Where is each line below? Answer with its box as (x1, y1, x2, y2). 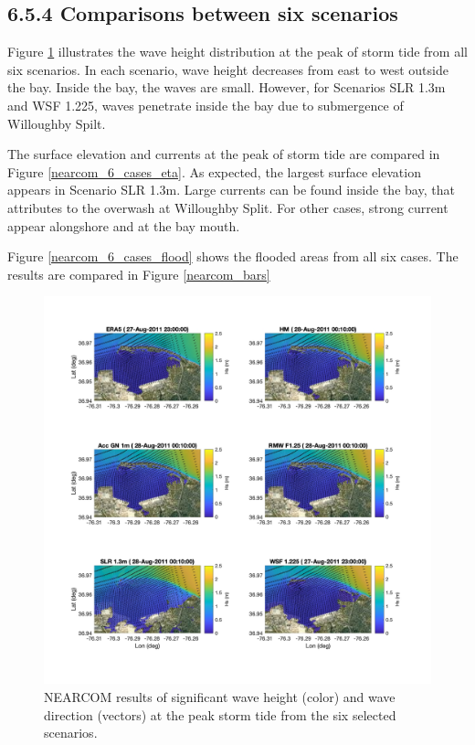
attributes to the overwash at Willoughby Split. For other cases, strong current (7, 197, 449, 217)
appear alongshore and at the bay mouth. (7, 216, 240, 235)
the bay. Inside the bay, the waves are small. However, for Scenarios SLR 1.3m (7, 78, 446, 97)
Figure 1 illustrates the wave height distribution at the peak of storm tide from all (7, 42, 468, 61)
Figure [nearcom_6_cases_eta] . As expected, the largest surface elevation (7, 162, 421, 181)
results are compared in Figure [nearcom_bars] (7, 264, 270, 283)
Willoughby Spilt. (7, 113, 106, 133)
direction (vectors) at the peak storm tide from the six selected (44, 705, 396, 724)
